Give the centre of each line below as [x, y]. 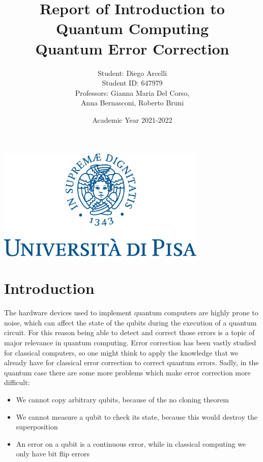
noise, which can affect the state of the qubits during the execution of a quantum [130, 322]
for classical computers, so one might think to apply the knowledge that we [121, 352]
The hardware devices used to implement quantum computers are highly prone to [131, 312]
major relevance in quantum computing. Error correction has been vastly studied [130, 343]
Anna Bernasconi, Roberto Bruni [132, 103]
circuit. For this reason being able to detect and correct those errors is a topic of [129, 332]
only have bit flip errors [53, 454]
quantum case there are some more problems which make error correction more [127, 372]
